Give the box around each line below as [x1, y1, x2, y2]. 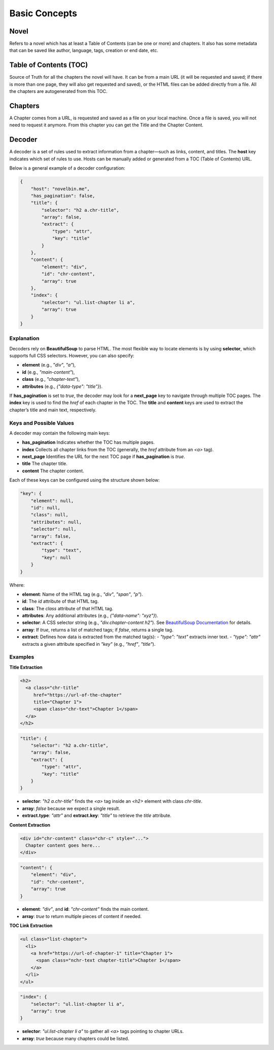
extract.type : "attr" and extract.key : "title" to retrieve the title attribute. [22, 812, 172, 818]
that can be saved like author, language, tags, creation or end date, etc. [9, 47, 158, 53]
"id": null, [30, 505, 61, 511]
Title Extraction [9, 664, 43, 670]
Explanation [9, 335, 40, 342]
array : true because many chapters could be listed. [22, 1035, 129, 1041]
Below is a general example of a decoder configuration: [9, 165, 125, 171]
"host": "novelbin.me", [30, 186, 90, 191]
